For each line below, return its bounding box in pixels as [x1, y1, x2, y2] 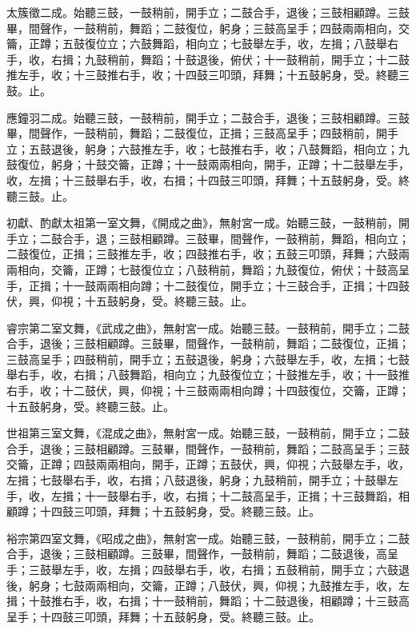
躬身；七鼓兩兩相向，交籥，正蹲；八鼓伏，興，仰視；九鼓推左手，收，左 [28, 576, 410, 593]
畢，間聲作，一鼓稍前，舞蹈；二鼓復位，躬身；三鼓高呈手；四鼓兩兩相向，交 [6, 19, 410, 36]
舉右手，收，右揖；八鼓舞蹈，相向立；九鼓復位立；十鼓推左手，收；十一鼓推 [6, 366, 410, 383]
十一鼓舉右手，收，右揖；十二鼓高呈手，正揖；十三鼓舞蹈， [84, 487, 398, 504]
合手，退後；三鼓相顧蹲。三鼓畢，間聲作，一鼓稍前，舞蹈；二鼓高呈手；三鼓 [6, 440, 410, 457]
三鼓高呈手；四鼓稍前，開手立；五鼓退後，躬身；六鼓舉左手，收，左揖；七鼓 [6, 350, 410, 367]
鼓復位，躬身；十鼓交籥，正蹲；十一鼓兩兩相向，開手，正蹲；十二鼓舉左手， [6, 156, 410, 173]
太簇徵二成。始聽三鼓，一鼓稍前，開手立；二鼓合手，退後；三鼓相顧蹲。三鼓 [6, 4, 410, 20]
